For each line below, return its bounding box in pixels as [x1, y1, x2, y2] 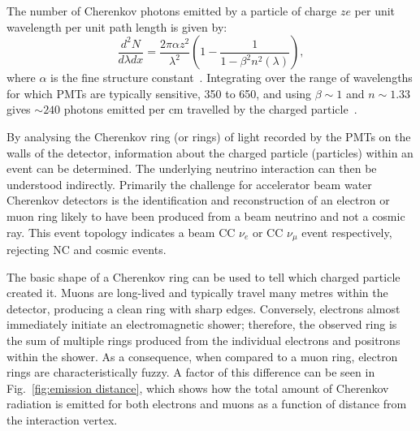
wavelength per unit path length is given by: [6, 18, 227, 35]
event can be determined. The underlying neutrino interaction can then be [6, 160, 377, 177]
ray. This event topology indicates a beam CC [6, 223, 236, 240]
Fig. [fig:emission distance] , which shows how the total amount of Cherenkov [6, 379, 389, 396]
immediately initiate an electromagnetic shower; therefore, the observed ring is [6, 316, 397, 333]
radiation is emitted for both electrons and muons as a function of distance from [6, 395, 407, 412]
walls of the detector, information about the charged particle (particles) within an [6, 144, 414, 161]
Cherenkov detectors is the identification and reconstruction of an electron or [6, 192, 390, 209]
